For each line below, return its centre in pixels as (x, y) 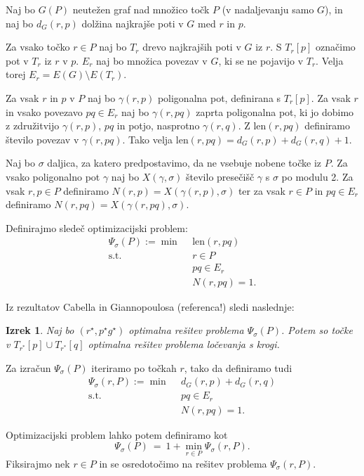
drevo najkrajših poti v (192, 47)
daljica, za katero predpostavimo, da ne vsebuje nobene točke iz (184, 163)
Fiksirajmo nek (38, 463)
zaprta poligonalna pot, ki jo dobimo (275, 111)
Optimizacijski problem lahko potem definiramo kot (117, 434)
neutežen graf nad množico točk (141, 9)
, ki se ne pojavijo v (261, 60)
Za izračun (28, 367)
